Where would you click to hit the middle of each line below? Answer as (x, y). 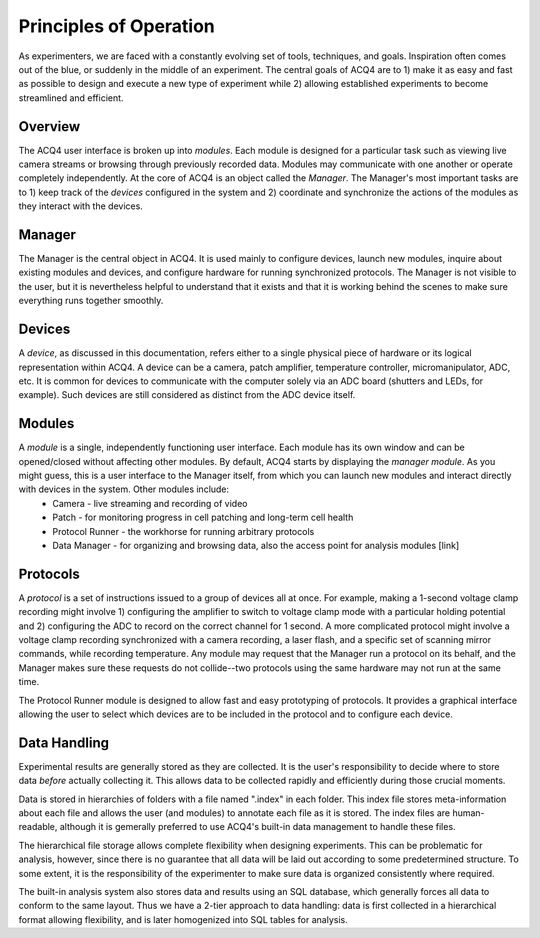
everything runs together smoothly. (91, 301)
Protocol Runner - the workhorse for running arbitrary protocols (183, 531)
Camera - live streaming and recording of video (150, 503)
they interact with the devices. (81, 206)
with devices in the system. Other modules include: (124, 489)
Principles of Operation (116, 26)
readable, (38, 827)
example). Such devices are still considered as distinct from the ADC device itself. (187, 395)
